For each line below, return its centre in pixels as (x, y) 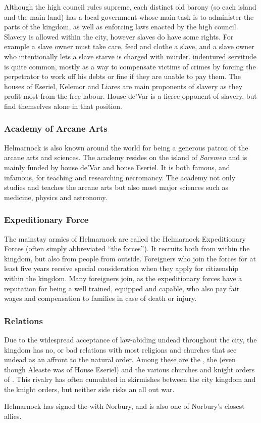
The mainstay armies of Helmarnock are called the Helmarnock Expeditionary (125, 238)
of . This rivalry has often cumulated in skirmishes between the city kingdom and (130, 379)
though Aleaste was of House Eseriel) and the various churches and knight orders (129, 369)
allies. (13, 416)
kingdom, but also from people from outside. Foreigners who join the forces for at (130, 258)
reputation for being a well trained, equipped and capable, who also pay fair (122, 288)
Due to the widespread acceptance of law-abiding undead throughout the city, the (130, 339)
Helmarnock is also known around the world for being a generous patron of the (126, 147)
